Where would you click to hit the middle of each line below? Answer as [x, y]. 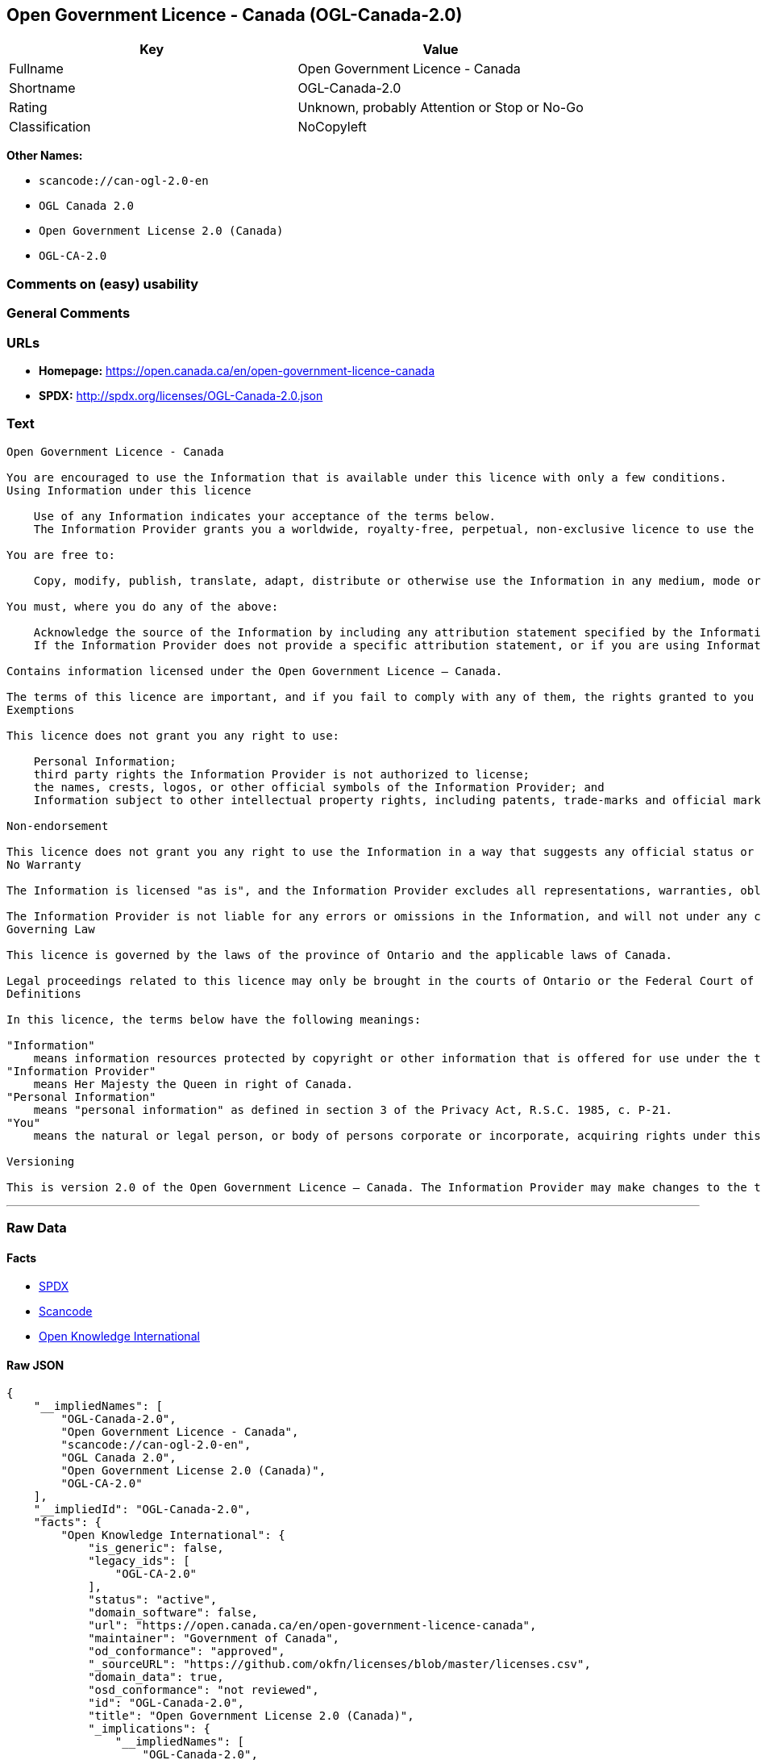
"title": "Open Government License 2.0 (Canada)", [251, 1716]
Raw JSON [35, 1365]
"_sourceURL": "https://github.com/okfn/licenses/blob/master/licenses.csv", [339, 1664]
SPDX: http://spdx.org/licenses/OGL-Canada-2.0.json [181, 395]
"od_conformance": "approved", [187, 1652]
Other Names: [45, 156]
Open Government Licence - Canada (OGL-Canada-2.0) [235, 15]
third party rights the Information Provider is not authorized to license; [282, 774]
